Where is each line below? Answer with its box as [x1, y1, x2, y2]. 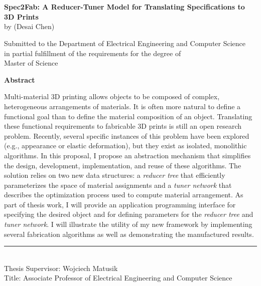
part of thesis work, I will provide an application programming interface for [4, 199, 236, 209]
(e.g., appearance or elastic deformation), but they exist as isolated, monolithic [4, 140, 247, 151]
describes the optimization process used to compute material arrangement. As [4, 189, 243, 200]
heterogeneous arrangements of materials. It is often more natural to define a [4, 101, 241, 111]
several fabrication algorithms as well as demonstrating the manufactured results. [4, 228, 254, 239]
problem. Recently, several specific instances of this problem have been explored [4, 130, 249, 141]
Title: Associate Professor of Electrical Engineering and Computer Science [4, 272, 232, 283]
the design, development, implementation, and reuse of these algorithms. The [4, 160, 241, 170]
